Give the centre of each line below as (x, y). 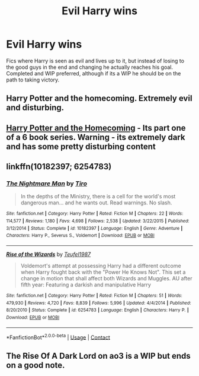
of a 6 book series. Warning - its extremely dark (96, 137)
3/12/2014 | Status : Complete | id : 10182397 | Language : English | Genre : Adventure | (94, 228)
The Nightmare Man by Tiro (47, 184)
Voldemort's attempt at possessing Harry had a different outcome (101, 266)
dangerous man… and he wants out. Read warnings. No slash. (96, 203)
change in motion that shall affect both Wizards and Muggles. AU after (106, 279)
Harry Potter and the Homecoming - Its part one (96, 128)
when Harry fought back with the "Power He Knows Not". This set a (103, 272)
